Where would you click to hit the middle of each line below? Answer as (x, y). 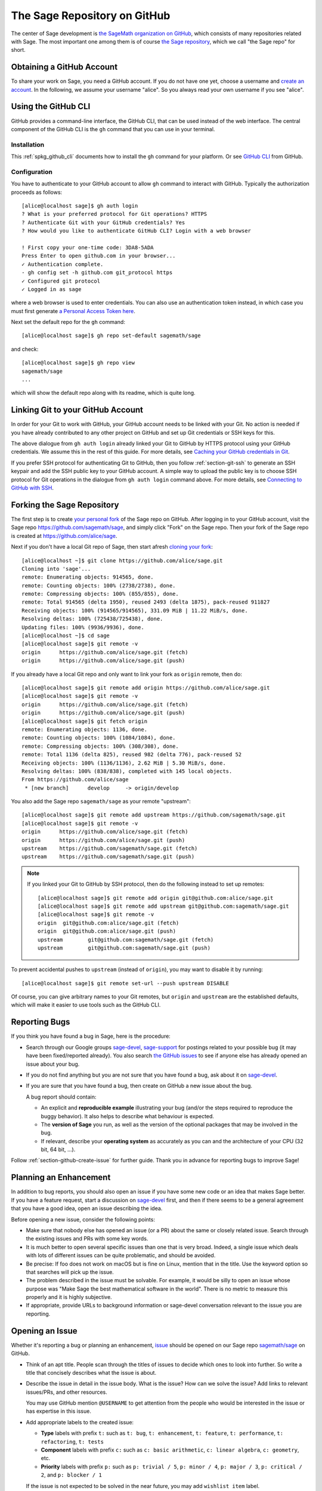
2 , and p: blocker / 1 (72, 1475)
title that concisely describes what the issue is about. (91, 1372)
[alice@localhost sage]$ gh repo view (78, 363)
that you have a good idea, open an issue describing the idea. (87, 1208)
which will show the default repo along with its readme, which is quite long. (103, 393)
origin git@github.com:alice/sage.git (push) (107, 931)
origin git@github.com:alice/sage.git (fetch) (109, 923)
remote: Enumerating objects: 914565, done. (88, 577)
